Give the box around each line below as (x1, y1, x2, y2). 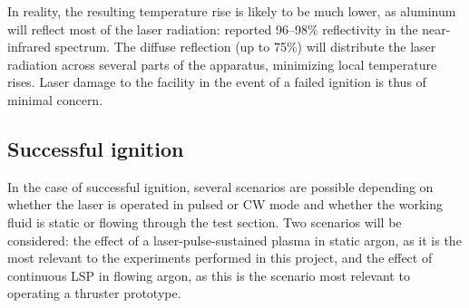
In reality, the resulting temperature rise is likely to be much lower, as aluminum (7, 2, 456, 20)
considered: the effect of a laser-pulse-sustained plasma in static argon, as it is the (7, 230, 462, 249)
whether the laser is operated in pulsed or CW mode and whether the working (7, 195, 443, 214)
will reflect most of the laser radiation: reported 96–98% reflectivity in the (7, 19, 418, 38)
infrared (7, 37, 51, 56)
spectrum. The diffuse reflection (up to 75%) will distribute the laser (54, 37, 436, 56)
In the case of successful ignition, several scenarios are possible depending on (7, 177, 434, 196)
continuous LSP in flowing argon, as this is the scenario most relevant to (7, 265, 410, 284)
